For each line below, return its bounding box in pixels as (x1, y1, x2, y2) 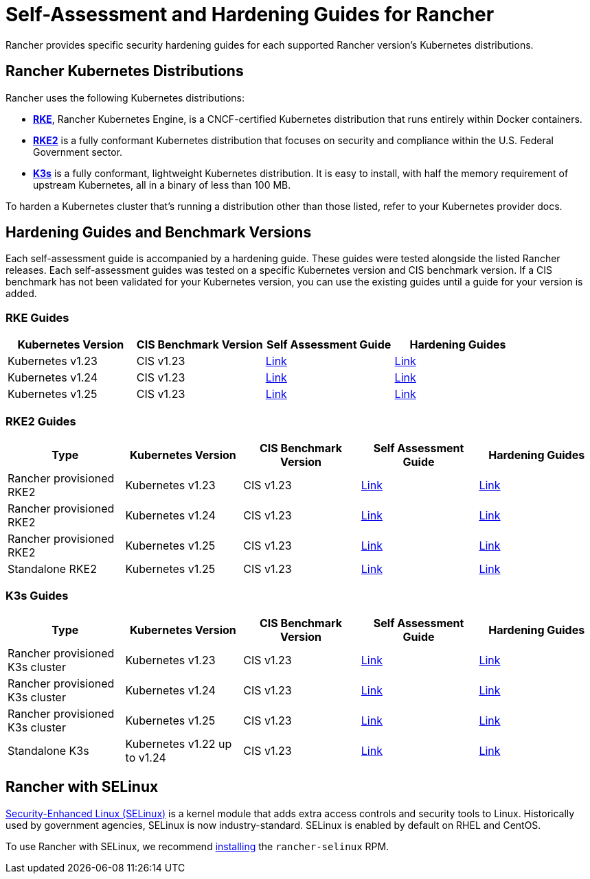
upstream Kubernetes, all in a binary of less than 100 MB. (33, 178, 291, 191)
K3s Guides (5, 589, 69, 603)
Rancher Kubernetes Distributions (5, 62, 244, 80)
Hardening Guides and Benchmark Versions (5, 224, 312, 242)
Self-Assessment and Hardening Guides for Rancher (5, 3, 495, 26)
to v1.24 (125, 750, 166, 764)
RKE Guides (5, 310, 69, 325)
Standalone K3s (8, 743, 89, 758)
